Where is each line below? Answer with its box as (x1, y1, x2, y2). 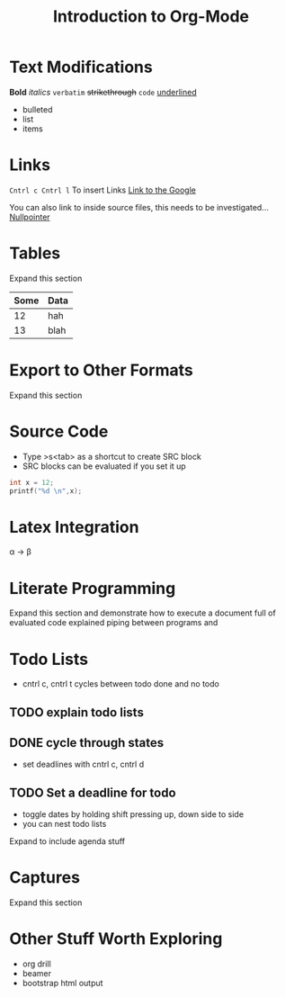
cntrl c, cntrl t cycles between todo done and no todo (22, 678, 220, 689)
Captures (9, 867, 81, 888)
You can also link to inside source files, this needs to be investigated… (9, 202, 270, 212)
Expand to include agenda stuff (9, 836, 126, 847)
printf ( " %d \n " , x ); (9, 486, 83, 496)
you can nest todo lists (22, 819, 107, 830)
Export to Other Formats (9, 360, 193, 380)
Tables (9, 243, 61, 264)
